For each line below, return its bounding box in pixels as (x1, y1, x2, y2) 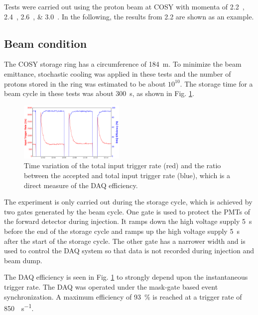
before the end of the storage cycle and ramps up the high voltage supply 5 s (4, 226, 240, 236)
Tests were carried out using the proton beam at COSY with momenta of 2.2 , (4, 1, 245, 11)
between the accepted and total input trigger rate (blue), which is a (24, 170, 230, 181)
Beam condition (4, 35, 87, 51)
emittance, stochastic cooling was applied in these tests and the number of (4, 68, 231, 79)
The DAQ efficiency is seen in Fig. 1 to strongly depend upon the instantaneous (4, 272, 248, 282)
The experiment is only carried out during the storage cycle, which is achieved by (4, 197, 253, 207)
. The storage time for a (180, 78, 253, 89)
